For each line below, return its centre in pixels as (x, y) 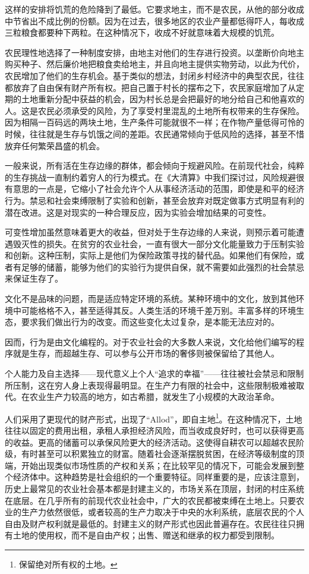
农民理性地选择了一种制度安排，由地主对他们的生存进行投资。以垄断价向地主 (154, 52)
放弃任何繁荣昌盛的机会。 (55, 145)
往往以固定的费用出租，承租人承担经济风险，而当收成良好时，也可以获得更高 (154, 430)
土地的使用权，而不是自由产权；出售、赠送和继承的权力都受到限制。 (146, 535)
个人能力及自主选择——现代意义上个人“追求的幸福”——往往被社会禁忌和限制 (154, 373)
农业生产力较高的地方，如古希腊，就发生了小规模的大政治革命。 (154, 397)
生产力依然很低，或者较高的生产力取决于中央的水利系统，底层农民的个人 (163, 512)
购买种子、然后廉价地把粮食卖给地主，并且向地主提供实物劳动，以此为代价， (154, 64)
